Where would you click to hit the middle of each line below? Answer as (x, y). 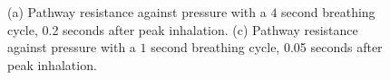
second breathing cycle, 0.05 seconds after (267, 47)
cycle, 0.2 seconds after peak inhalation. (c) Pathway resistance (183, 29)
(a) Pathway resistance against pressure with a (137, 12)
